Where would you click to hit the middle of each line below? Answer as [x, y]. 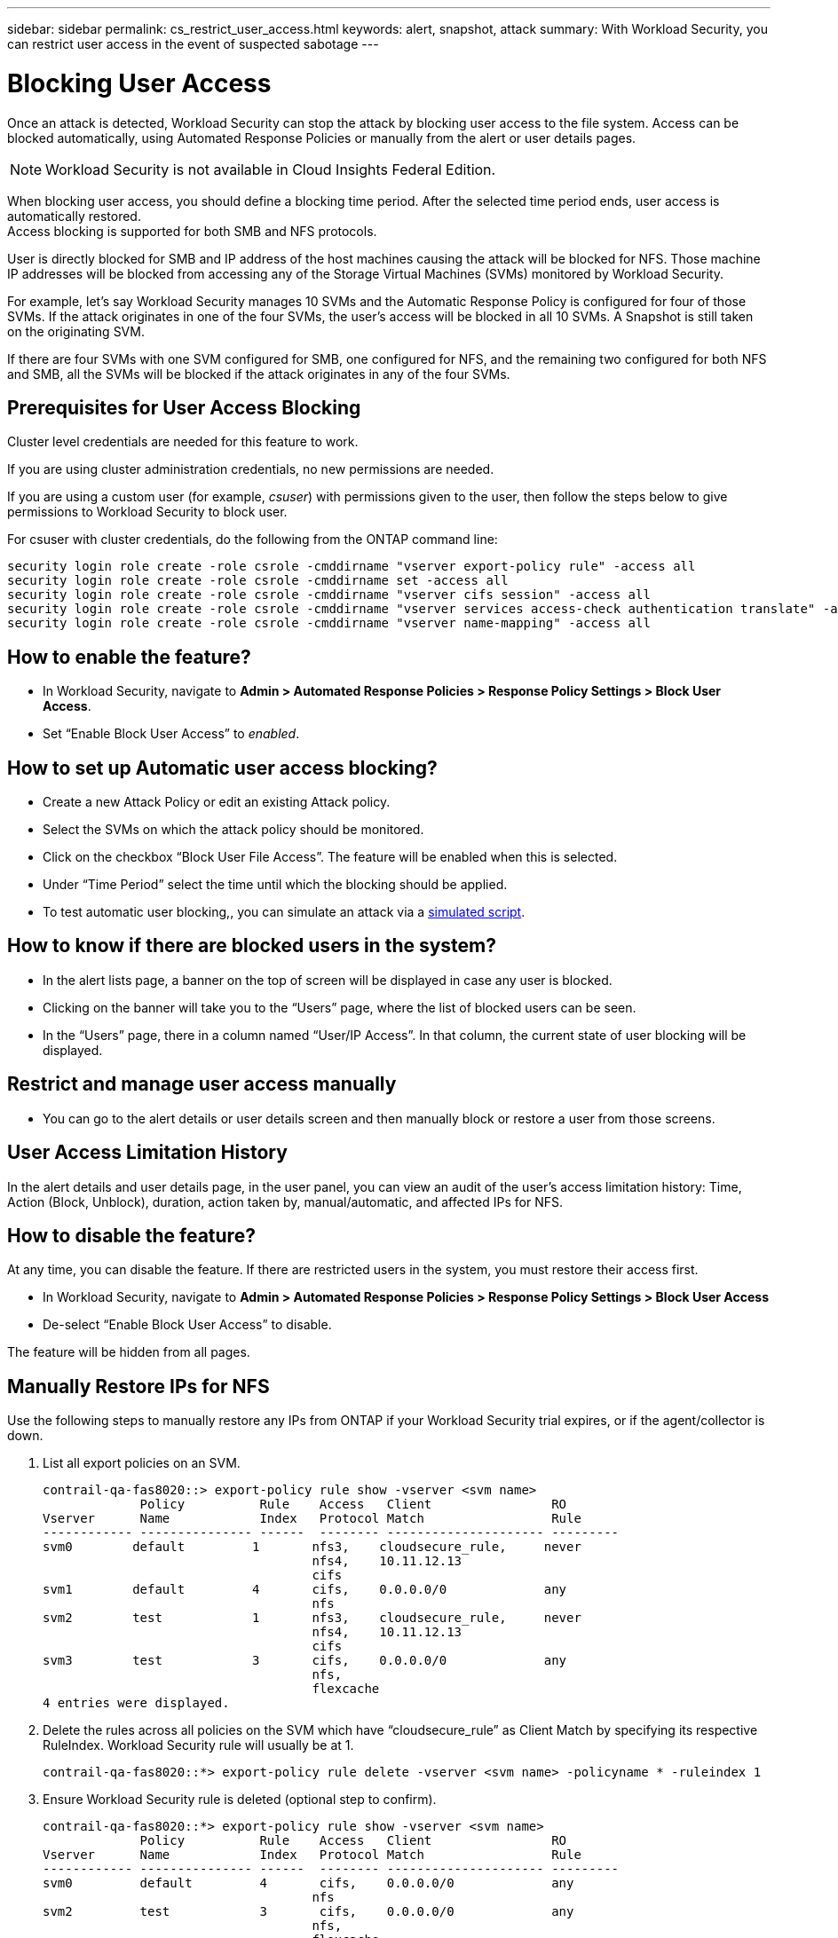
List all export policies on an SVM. [142, 1463]
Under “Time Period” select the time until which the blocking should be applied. [275, 885]
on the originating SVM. [76, 331]
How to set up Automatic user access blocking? [222, 768]
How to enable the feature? [129, 657]
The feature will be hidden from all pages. [129, 1352]
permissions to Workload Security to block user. [147, 512]
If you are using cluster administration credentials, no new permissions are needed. [251, 469]
